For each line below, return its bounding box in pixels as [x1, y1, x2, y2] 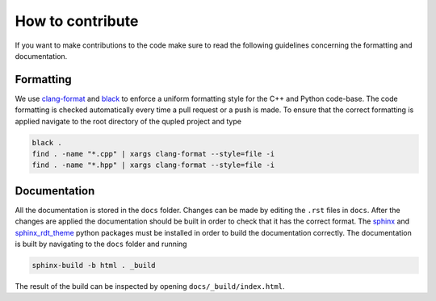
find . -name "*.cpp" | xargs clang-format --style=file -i [31, 149, 275, 158]
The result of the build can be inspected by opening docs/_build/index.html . [15, 282, 285, 291]
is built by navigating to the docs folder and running [15, 239, 187, 249]
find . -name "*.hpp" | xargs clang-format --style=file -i [31, 161, 275, 169]
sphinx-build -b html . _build [31, 261, 157, 270]
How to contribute [15, 12, 139, 30]
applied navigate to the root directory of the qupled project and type [15, 116, 242, 126]
